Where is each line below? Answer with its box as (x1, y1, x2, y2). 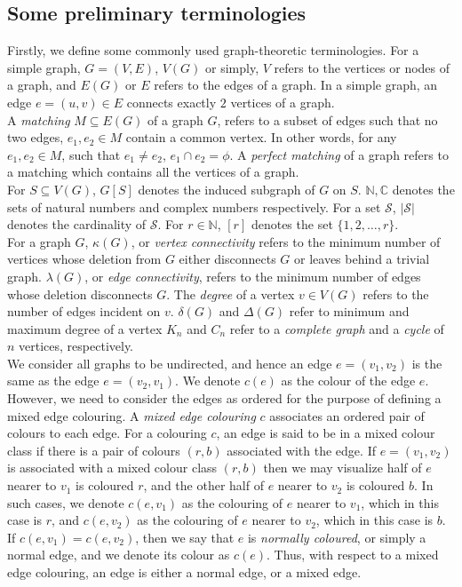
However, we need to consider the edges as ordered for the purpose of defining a (7, 389, 442, 408)
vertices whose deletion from (7, 250, 162, 268)
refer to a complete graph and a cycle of (229, 319, 444, 337)
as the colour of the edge (281, 371, 416, 390)
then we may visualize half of (263, 458, 422, 477)
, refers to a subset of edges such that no (217, 110, 438, 129)
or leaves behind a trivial (294, 250, 430, 268)
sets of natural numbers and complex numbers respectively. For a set (7, 197, 381, 216)
